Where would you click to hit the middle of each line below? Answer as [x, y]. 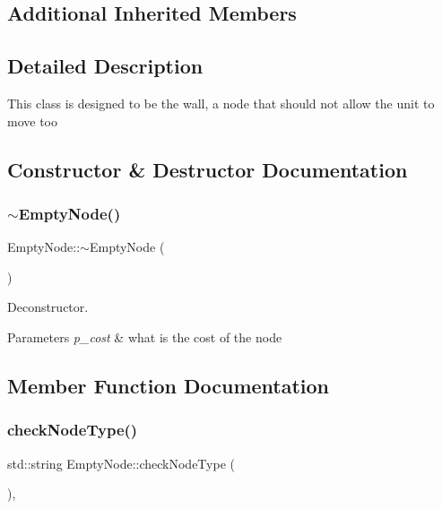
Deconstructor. [48, 307]
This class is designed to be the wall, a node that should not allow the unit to [221, 103]
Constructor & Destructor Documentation [208, 169]
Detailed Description [105, 66]
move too [32, 121]
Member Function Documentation [169, 385]
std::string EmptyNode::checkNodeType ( [121, 463]
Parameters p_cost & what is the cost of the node [145, 336]
